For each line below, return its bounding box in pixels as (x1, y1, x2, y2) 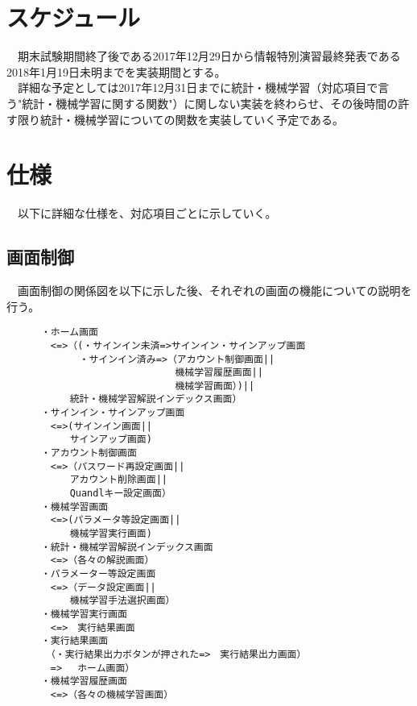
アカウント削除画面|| (69, 474, 167, 486)
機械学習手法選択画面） (69, 595, 175, 607)
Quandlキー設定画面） (69, 488, 171, 500)
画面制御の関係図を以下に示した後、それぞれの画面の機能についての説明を (17, 282, 412, 299)
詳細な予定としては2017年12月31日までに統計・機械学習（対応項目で (17, 79, 378, 96)
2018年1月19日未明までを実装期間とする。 (6, 63, 226, 80)
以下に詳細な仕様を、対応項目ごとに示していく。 (17, 205, 277, 222)
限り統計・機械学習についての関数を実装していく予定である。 (17, 110, 345, 127)
